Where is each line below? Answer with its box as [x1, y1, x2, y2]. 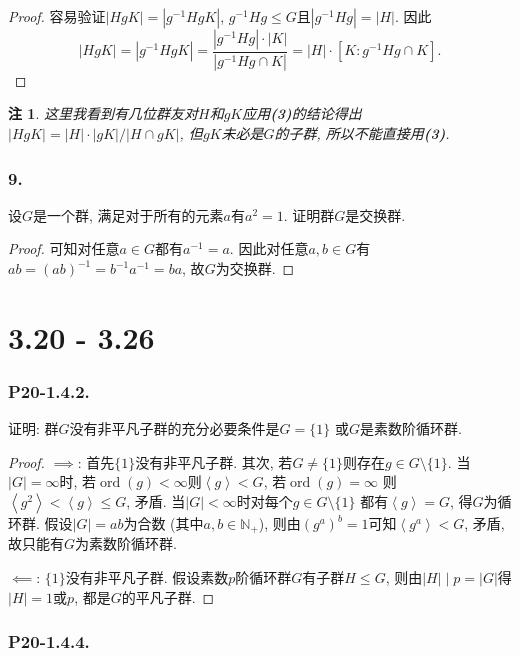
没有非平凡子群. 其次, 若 [135, 451, 293, 472]
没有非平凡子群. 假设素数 [65, 567, 229, 588]
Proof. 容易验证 [8, 6, 106, 26]
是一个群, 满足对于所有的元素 [33, 204, 224, 225]
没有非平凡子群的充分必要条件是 [69, 418, 280, 439]
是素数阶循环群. [359, 418, 462, 439]
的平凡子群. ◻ [121, 586, 215, 607]
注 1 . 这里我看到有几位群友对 [8, 103, 198, 124]
